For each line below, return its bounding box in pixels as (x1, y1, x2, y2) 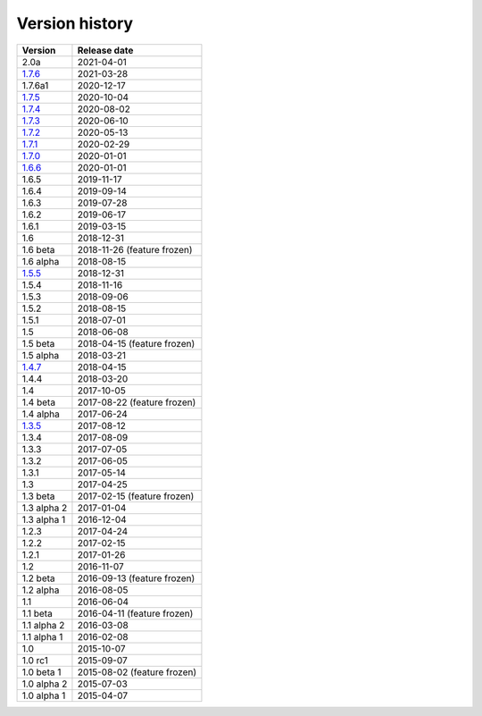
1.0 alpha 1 (21, 689, 66, 702)
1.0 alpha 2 (21, 678, 68, 690)
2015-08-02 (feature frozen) (77, 666, 197, 678)
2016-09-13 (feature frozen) (77, 572, 195, 585)
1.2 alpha (21, 584, 60, 596)
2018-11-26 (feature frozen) (77, 243, 193, 256)
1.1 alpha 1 (21, 630, 63, 643)
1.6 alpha (21, 255, 60, 267)
